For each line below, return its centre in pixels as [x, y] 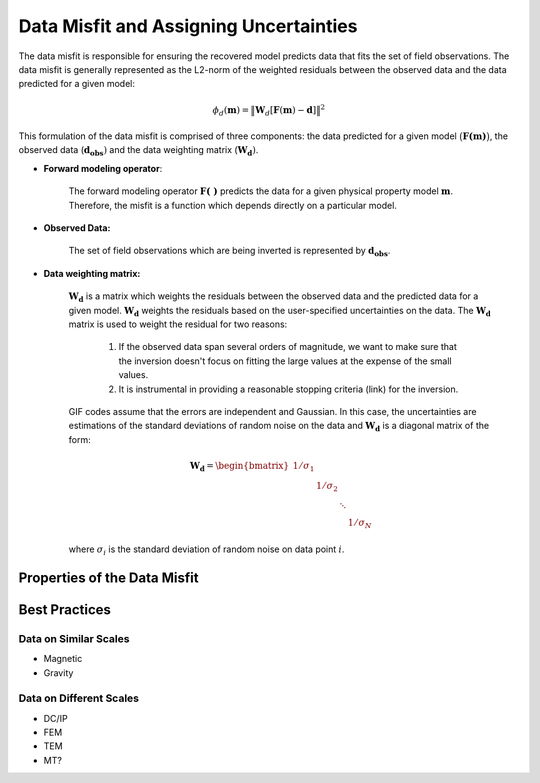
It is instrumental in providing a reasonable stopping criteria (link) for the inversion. [288, 389]
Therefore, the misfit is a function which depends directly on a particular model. [232, 205]
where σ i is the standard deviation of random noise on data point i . [206, 550]
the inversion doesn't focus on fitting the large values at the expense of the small [285, 361]
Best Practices [65, 609]
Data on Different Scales [79, 698]
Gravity [58, 672]
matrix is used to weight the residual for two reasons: [178, 324]
